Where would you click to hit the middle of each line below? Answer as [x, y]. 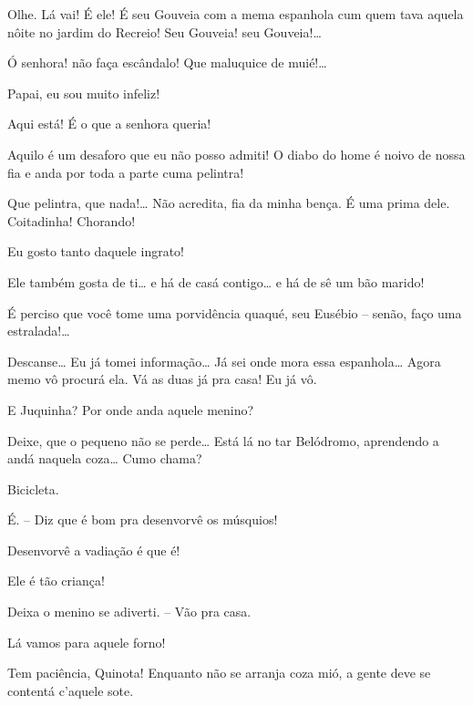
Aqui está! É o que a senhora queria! [109, 124]
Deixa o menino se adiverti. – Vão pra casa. [129, 612]
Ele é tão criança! [56, 581]
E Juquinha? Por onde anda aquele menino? [131, 409]
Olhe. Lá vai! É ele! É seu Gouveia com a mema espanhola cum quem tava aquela [236, 14]
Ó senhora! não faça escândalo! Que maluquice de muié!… [167, 62]
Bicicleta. [33, 488]
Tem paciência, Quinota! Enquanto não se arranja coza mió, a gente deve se [219, 673]
